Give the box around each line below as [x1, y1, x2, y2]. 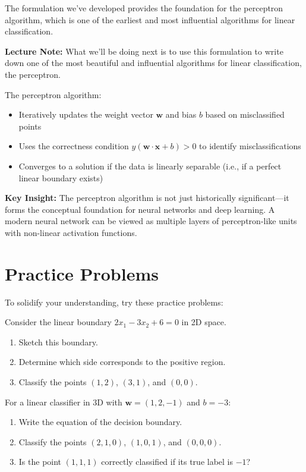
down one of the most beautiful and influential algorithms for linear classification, [5, 56, 302, 69]
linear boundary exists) [18, 171, 103, 184]
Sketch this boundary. [18, 335, 98, 348]
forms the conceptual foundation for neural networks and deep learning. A [5, 203, 275, 215]
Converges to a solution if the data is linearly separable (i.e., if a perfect [18, 159, 282, 172]
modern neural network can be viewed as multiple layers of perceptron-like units [5, 215, 297, 227]
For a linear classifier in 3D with [5, 395, 122, 408]
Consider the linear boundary [5, 316, 112, 328]
